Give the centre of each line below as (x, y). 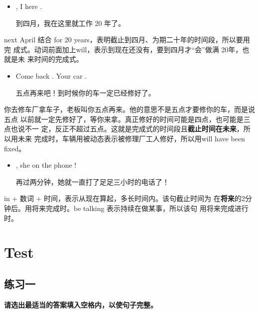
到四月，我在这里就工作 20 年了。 (70, 23)
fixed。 (15, 148)
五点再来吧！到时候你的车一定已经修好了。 (85, 92)
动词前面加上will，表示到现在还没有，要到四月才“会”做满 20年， (138, 49)
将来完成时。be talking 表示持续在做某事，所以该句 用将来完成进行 (140, 208)
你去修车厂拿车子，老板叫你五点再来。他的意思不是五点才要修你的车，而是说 (129, 109)
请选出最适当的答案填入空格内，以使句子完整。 (81, 304)
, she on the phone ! (46, 165)
